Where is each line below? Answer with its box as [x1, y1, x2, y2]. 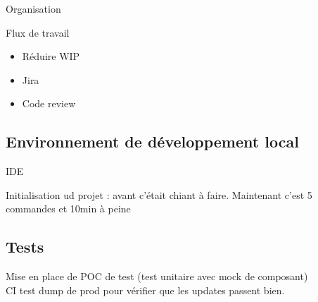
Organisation [6, 1, 61, 16]
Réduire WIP [22, 49, 80, 64]
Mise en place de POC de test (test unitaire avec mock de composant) [6, 269, 308, 284]
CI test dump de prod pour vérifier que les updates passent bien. [6, 282, 285, 297]
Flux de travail [6, 25, 70, 40]
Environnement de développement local [6, 131, 299, 152]
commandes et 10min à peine [6, 201, 131, 216]
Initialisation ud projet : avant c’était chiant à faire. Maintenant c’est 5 [6, 187, 312, 202]
